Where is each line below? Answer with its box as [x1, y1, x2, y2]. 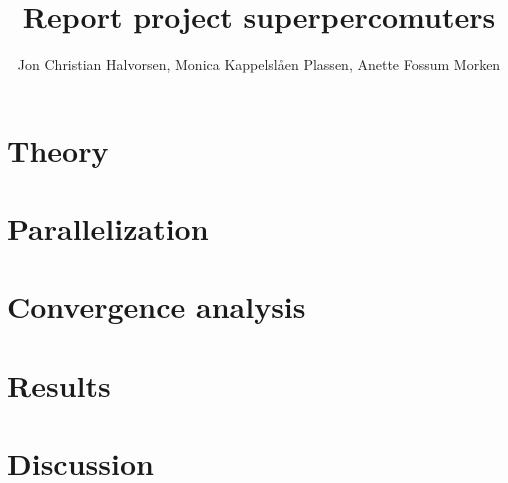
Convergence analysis [7, 286, 306, 327]
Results [7, 364, 111, 405]
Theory [7, 129, 109, 170]
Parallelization [7, 208, 209, 249]
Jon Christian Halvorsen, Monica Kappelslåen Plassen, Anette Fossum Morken [17, 54, 501, 75]
